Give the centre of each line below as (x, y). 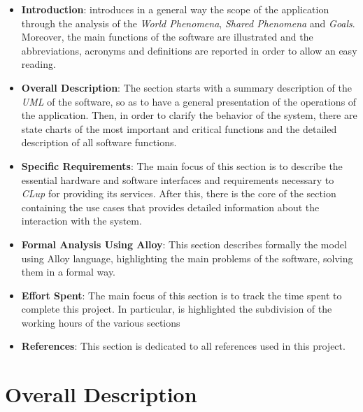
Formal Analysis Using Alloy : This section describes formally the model (184, 244)
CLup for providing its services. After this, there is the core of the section (179, 193)
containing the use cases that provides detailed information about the (170, 207)
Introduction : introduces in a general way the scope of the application (175, 9)
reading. (38, 64)
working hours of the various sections (101, 322)
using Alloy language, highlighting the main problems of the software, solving (187, 258)
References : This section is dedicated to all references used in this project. (183, 346)
